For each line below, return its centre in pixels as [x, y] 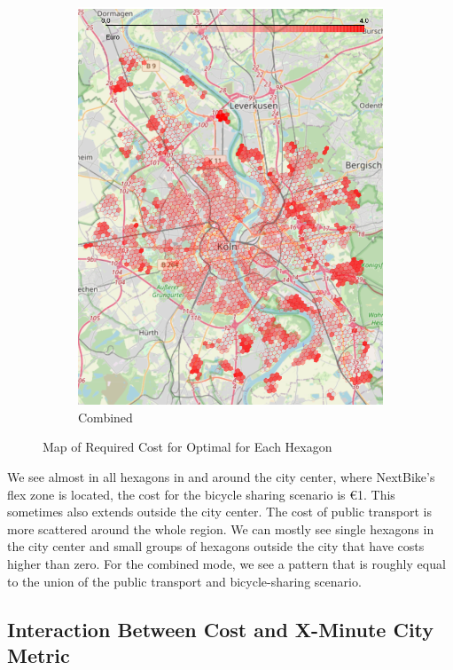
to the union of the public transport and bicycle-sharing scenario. [184, 581]
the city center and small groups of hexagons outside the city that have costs [216, 546]
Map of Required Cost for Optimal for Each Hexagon [187, 447]
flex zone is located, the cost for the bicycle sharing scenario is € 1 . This [201, 494]
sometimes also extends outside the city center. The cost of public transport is [220, 512]
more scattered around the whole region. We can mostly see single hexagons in [221, 528]
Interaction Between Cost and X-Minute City [221, 629]
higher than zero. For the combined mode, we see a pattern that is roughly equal [226, 563]
